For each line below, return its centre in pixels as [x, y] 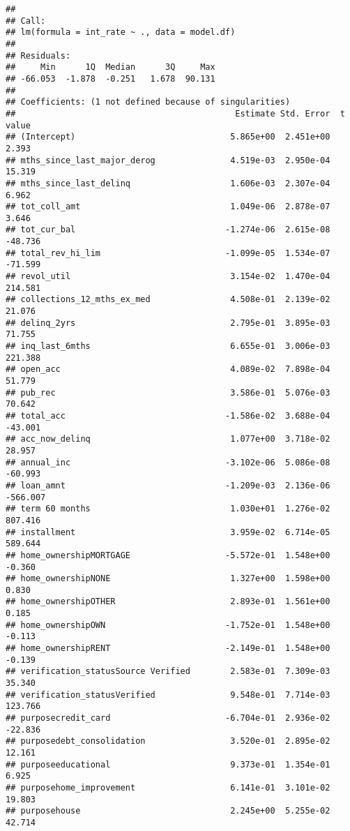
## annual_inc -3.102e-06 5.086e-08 [168, 462]
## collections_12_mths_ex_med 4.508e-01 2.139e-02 [168, 300]
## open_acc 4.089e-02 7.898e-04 [168, 369]
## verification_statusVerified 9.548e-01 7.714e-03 [168, 695]
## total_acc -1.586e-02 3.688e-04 [168, 415]
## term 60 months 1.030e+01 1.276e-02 [168, 509]
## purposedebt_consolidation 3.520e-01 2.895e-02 [168, 741]
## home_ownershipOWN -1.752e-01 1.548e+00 [168, 625]
